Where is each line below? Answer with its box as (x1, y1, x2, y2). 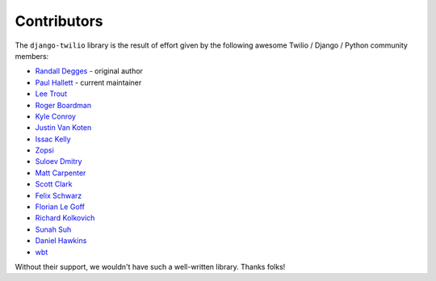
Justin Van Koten (35, 123, 92, 132)
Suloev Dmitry (35, 157, 82, 166)
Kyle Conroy (35, 111, 77, 121)
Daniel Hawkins (35, 236, 87, 245)
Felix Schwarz (35, 191, 82, 200)
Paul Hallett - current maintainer (35, 78, 142, 87)
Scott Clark (35, 179, 73, 189)
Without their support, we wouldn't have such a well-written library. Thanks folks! (15, 262, 286, 271)
